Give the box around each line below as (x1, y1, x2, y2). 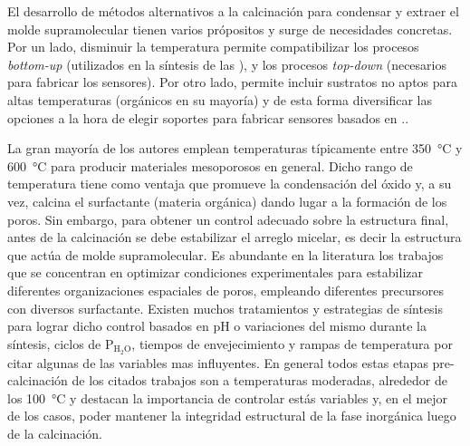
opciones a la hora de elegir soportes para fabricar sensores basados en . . (7, 108, 409, 127)
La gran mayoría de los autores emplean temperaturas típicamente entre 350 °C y (7, 139, 463, 158)
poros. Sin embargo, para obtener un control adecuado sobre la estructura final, (7, 209, 449, 228)
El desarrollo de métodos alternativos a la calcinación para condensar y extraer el (7, 2, 459, 20)
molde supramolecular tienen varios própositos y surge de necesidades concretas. (7, 19, 453, 38)
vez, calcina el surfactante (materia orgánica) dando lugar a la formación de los (7, 191, 447, 210)
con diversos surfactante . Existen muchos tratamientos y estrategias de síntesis (7, 298, 444, 317)
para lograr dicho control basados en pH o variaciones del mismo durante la (7, 316, 427, 335)
